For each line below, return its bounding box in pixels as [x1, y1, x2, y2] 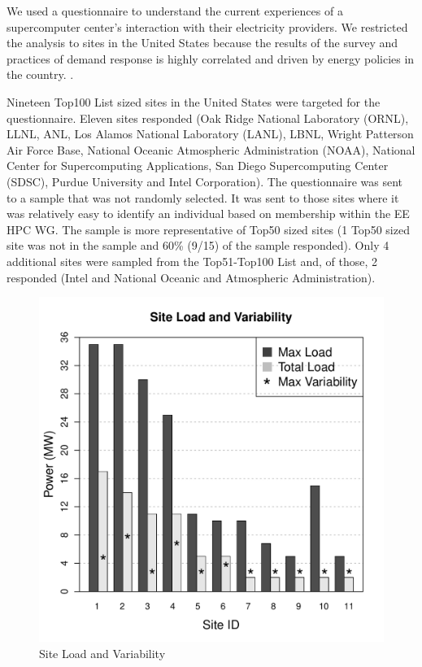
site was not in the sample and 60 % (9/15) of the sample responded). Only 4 [7, 237, 389, 254]
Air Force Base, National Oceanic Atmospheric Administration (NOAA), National [7, 141, 415, 158]
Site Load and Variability [39, 644, 166, 661]
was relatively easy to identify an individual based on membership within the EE [7, 205, 410, 222]
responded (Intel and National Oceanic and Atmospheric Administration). [7, 268, 376, 286]
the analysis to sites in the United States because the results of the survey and [7, 34, 398, 51]
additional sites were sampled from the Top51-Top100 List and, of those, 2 [7, 252, 378, 269]
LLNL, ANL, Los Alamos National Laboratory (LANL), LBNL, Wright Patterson [7, 125, 414, 142]
